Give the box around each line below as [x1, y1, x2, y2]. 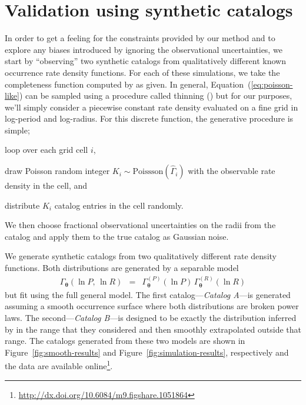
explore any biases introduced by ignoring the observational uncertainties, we [5, 43, 282, 55]
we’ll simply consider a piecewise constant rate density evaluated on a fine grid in [5, 101, 298, 113]
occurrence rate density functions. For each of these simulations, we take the [5, 66, 280, 78]
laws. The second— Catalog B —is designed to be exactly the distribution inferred [5, 312, 297, 324]
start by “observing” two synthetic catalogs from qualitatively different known [5, 55, 287, 67]
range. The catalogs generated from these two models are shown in [5, 334, 245, 347]
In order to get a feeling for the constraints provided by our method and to [5, 32, 275, 44]
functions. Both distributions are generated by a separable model [5, 262, 239, 274]
